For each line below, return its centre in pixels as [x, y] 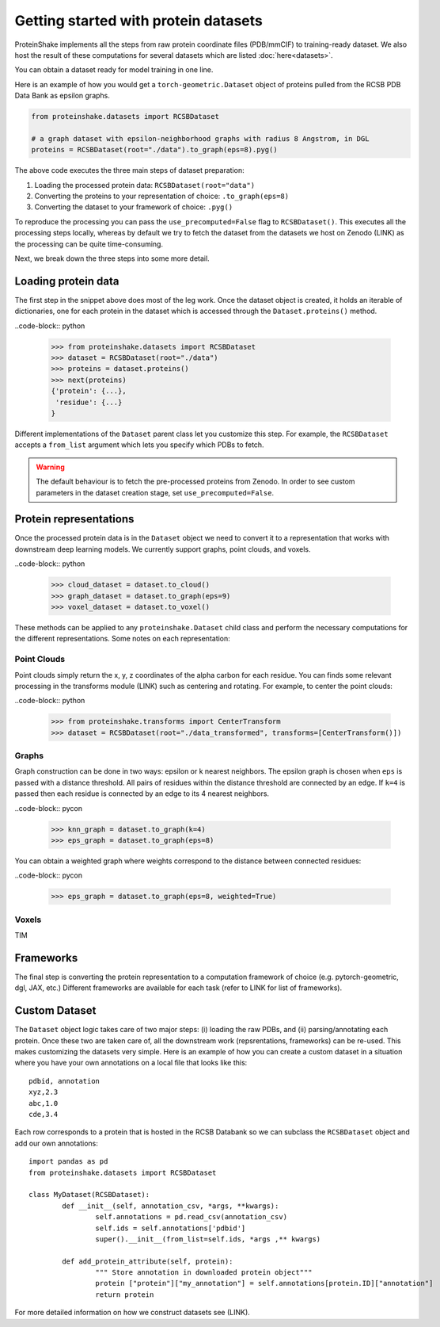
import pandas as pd [68, 1162]
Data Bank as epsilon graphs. [63, 96]
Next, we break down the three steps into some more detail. [112, 258]
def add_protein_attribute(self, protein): [148, 1261]
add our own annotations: [56, 1143]
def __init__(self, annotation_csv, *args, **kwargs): [171, 1206]
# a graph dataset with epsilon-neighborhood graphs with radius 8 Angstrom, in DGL [200, 138]
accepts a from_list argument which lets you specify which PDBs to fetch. [139, 445]
